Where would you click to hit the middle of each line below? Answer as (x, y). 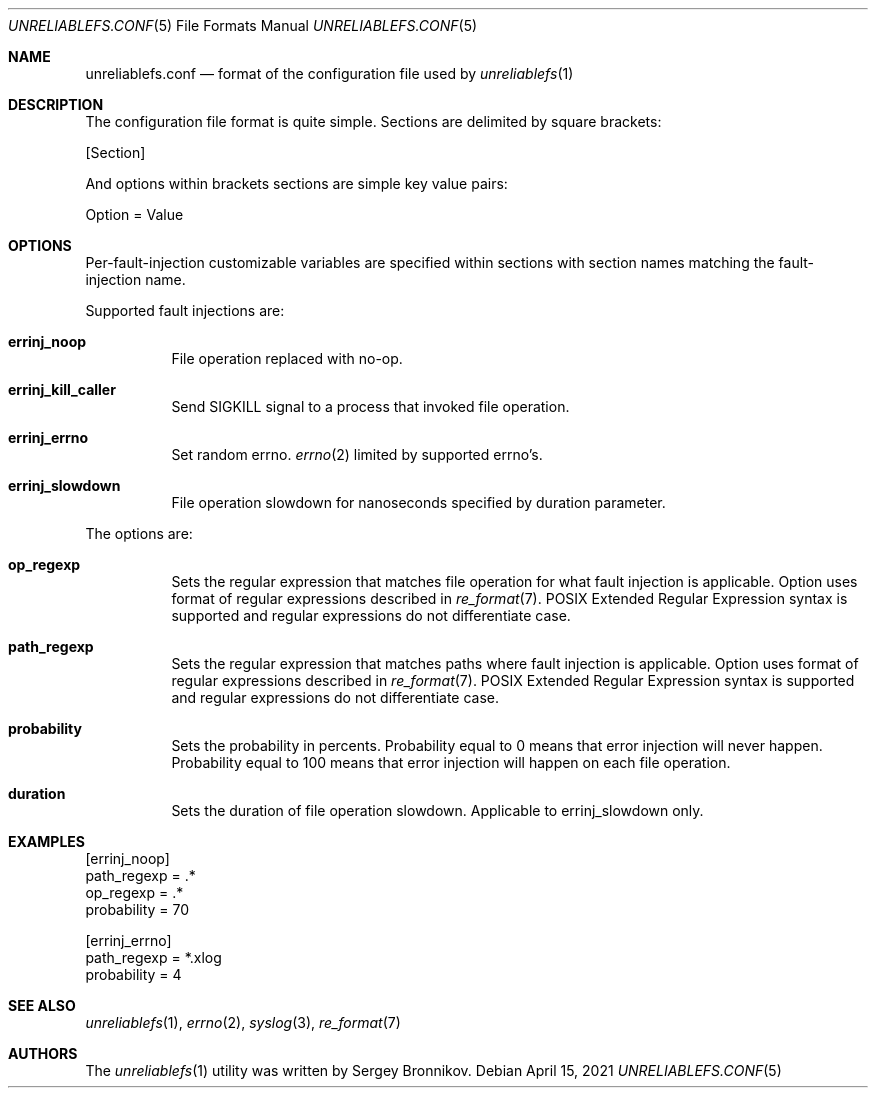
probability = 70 (137, 909)
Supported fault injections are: (185, 310)
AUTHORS (43, 1053)
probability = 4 (133, 974)
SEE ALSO (42, 1005)
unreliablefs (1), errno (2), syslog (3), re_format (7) (243, 1022)
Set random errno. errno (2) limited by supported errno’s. (357, 454)
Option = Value (134, 214)
